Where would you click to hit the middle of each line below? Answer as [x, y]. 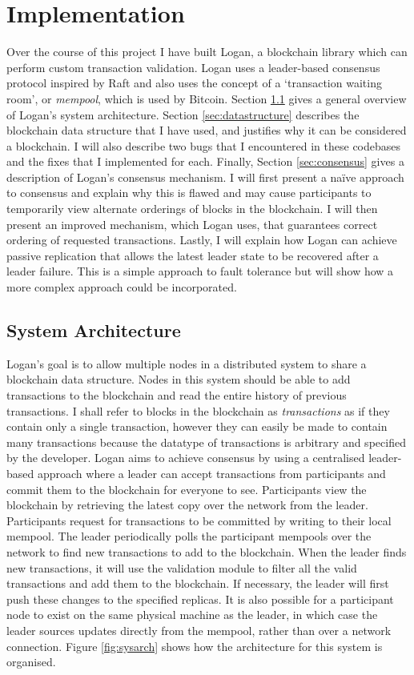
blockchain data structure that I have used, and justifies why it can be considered [207, 130]
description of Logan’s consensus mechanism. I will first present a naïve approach [205, 177]
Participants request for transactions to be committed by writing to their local [199, 520]
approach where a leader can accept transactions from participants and [211, 473]
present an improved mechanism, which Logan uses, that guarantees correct [192, 224]
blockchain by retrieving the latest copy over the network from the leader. [187, 505]
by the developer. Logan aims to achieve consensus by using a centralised [186, 458]
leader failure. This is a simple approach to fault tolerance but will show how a [200, 271]
